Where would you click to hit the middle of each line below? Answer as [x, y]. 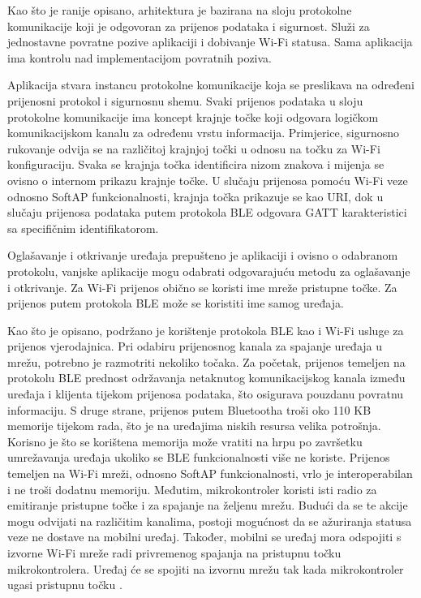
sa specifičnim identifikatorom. [83, 228]
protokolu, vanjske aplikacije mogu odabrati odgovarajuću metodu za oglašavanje [209, 271]
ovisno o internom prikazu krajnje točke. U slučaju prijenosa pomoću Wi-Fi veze [208, 180]
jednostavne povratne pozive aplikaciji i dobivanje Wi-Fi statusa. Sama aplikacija [210, 42]
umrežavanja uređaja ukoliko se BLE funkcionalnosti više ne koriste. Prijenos [199, 457]
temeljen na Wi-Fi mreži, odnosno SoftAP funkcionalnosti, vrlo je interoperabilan [210, 473]
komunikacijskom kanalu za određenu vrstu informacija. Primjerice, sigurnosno [204, 133]
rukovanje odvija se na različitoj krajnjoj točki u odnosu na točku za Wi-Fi [194, 148]
